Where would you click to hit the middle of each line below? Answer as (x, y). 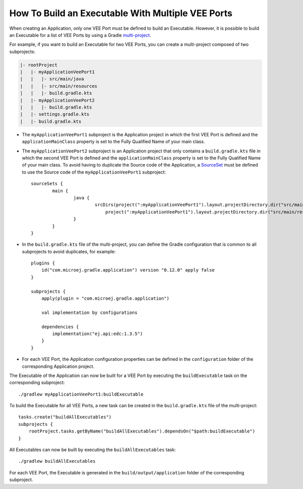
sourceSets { (47, 184)
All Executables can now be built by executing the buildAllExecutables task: (93, 450)
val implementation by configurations (89, 312)
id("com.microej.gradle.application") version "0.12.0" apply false (128, 270)
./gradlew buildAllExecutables (57, 461)
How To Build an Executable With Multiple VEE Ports (121, 13)
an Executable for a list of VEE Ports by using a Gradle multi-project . (80, 35)
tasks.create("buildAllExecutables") (65, 417)
